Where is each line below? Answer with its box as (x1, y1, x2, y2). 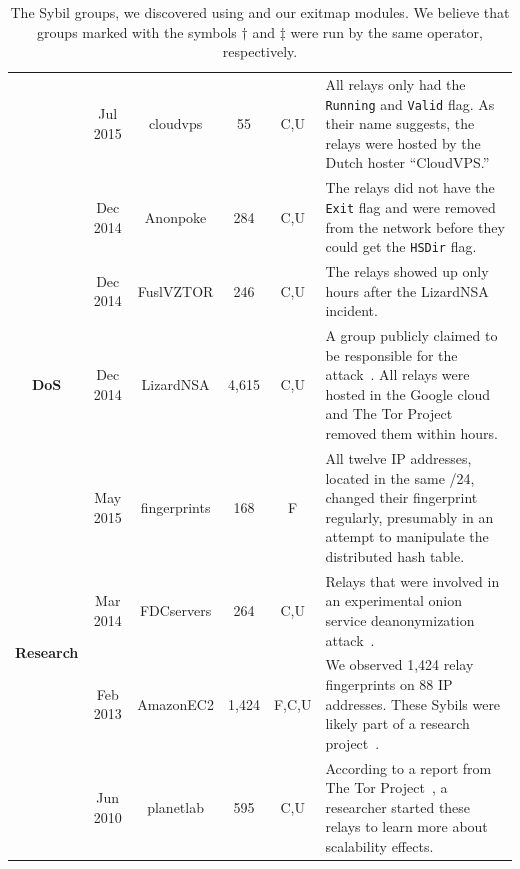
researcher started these (325, 796, 471, 817)
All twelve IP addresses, (325, 447, 472, 468)
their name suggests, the (325, 113, 475, 134)
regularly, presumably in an (325, 506, 494, 527)
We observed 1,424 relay (325, 654, 474, 675)
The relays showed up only (325, 261, 489, 282)
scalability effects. (325, 835, 434, 856)
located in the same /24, (325, 467, 475, 488)
